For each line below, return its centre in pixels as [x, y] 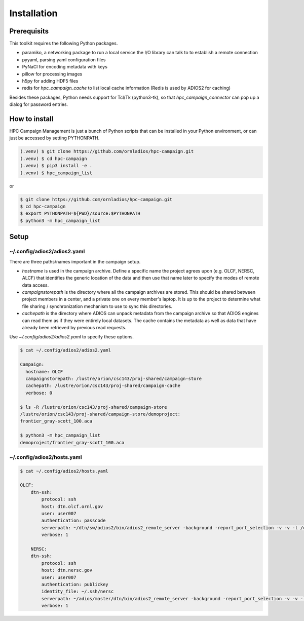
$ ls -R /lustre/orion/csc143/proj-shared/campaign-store [93, 407]
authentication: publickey [75, 584]
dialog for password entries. [39, 104]
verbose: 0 [39, 393]
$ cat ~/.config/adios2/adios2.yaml [66, 350]
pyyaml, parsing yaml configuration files [64, 60]
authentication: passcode [73, 521]
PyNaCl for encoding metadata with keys [65, 67]
